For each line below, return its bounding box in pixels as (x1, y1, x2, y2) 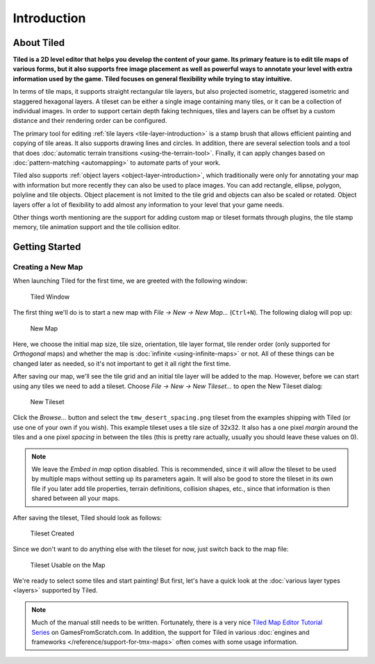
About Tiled (12, 37, 65, 49)
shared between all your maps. (31, 494, 120, 503)
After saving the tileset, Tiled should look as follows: (12, 513, 162, 522)
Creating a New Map (12, 263, 83, 272)
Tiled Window (30, 292, 70, 301)
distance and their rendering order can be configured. (12, 117, 167, 125)
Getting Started (12, 241, 81, 253)
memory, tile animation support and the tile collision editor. (12, 223, 181, 231)
